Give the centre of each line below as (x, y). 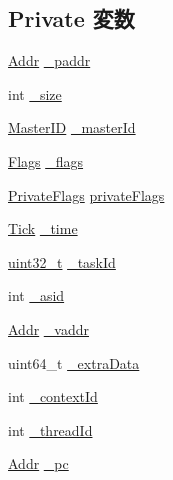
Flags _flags (46, 160)
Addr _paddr (49, 60)
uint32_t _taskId (62, 261)
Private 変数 (71, 18)
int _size (35, 93)
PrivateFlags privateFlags (86, 194)
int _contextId (53, 396)
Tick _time (43, 228)
